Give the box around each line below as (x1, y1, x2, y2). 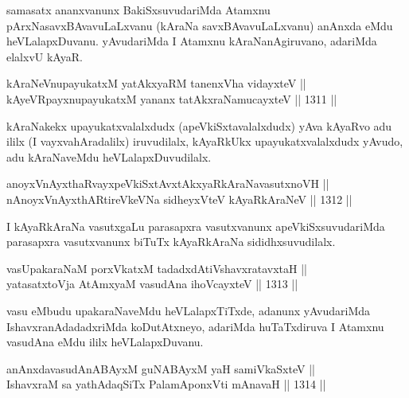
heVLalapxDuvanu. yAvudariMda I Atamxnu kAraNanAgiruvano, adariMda (6, 33, 377, 49)
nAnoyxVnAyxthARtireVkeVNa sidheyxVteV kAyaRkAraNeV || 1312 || (6, 190, 353, 207)
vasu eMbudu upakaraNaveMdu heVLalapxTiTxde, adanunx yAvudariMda (6, 302, 371, 318)
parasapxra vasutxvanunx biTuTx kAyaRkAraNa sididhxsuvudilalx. (6, 233, 336, 250)
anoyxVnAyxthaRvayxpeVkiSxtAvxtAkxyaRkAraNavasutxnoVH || (6, 175, 329, 192)
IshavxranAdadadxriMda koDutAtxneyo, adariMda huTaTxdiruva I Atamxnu (6, 318, 384, 334)
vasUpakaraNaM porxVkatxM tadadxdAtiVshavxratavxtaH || (6, 259, 307, 276)
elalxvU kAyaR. (6, 48, 83, 64)
